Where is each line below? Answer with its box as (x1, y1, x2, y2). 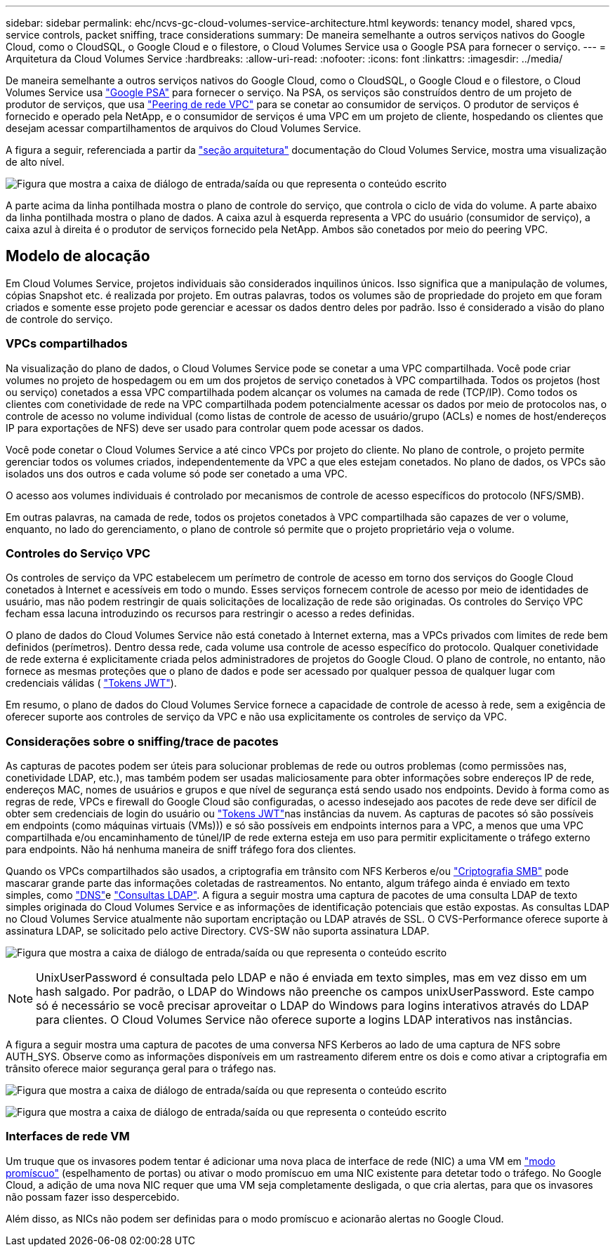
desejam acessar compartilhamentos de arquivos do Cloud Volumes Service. (6, 122, 362, 134)
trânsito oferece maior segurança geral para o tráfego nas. (6, 1062, 277, 1075)
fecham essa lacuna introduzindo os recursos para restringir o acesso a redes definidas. (6, 607, 415, 620)
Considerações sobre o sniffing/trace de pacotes (6, 734, 279, 749)
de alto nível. (6, 156, 65, 168)
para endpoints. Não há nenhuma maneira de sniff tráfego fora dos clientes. (6, 843, 357, 856)
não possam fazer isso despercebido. (6, 1190, 180, 1203)
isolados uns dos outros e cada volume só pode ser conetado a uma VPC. (6, 467, 348, 480)
